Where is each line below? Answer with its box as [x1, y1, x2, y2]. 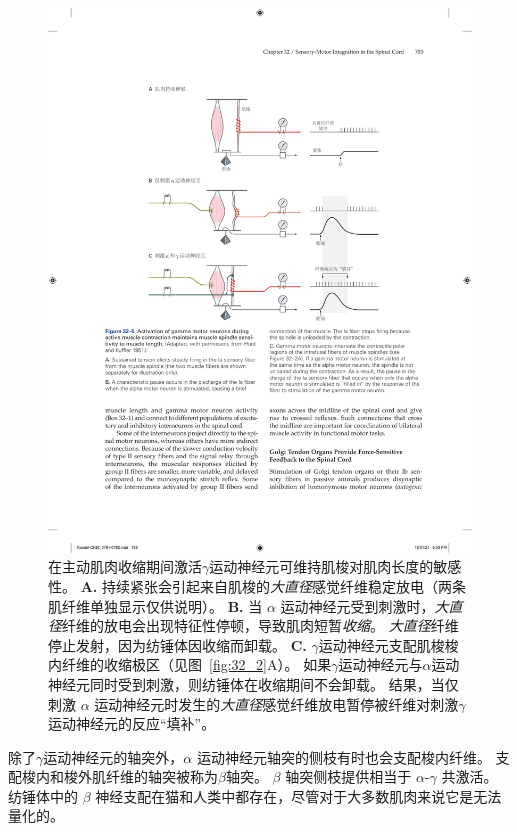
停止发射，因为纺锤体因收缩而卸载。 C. [48, 634, 307, 655]
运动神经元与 [338, 654, 423, 675]
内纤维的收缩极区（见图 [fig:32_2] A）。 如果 [48, 654, 332, 675]
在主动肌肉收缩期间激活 [48, 556, 202, 577]
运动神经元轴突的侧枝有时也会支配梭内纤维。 [196, 746, 491, 767]
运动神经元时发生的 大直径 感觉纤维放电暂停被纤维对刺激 [94, 693, 459, 714]
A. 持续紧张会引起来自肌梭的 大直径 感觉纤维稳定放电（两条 [80, 575, 466, 596]
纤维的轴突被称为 [105, 766, 218, 787]
